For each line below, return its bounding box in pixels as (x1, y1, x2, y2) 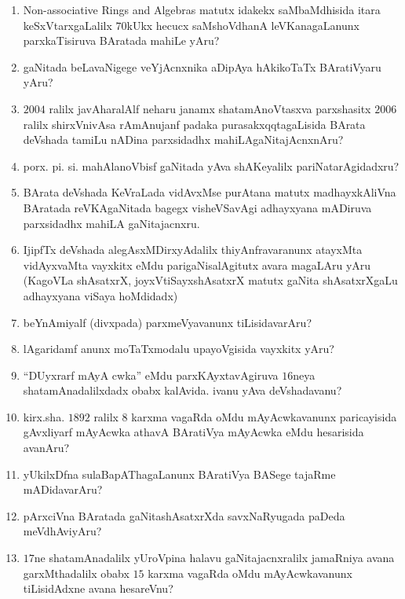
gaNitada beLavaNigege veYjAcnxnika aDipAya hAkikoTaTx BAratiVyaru (23, 58, 381, 75)
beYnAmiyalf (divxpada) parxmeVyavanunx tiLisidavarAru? (23, 314, 312, 330)
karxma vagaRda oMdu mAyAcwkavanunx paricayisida (131, 408, 397, 424)
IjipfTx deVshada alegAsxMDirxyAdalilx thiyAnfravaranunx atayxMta (23, 241, 363, 258)
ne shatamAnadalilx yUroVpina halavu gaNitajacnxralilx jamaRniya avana (34, 549, 395, 566)
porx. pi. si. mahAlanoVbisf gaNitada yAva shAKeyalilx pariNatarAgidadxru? (23, 157, 400, 174)
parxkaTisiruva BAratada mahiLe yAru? (23, 32, 220, 49)
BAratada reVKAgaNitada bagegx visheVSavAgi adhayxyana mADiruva (23, 199, 372, 215)
